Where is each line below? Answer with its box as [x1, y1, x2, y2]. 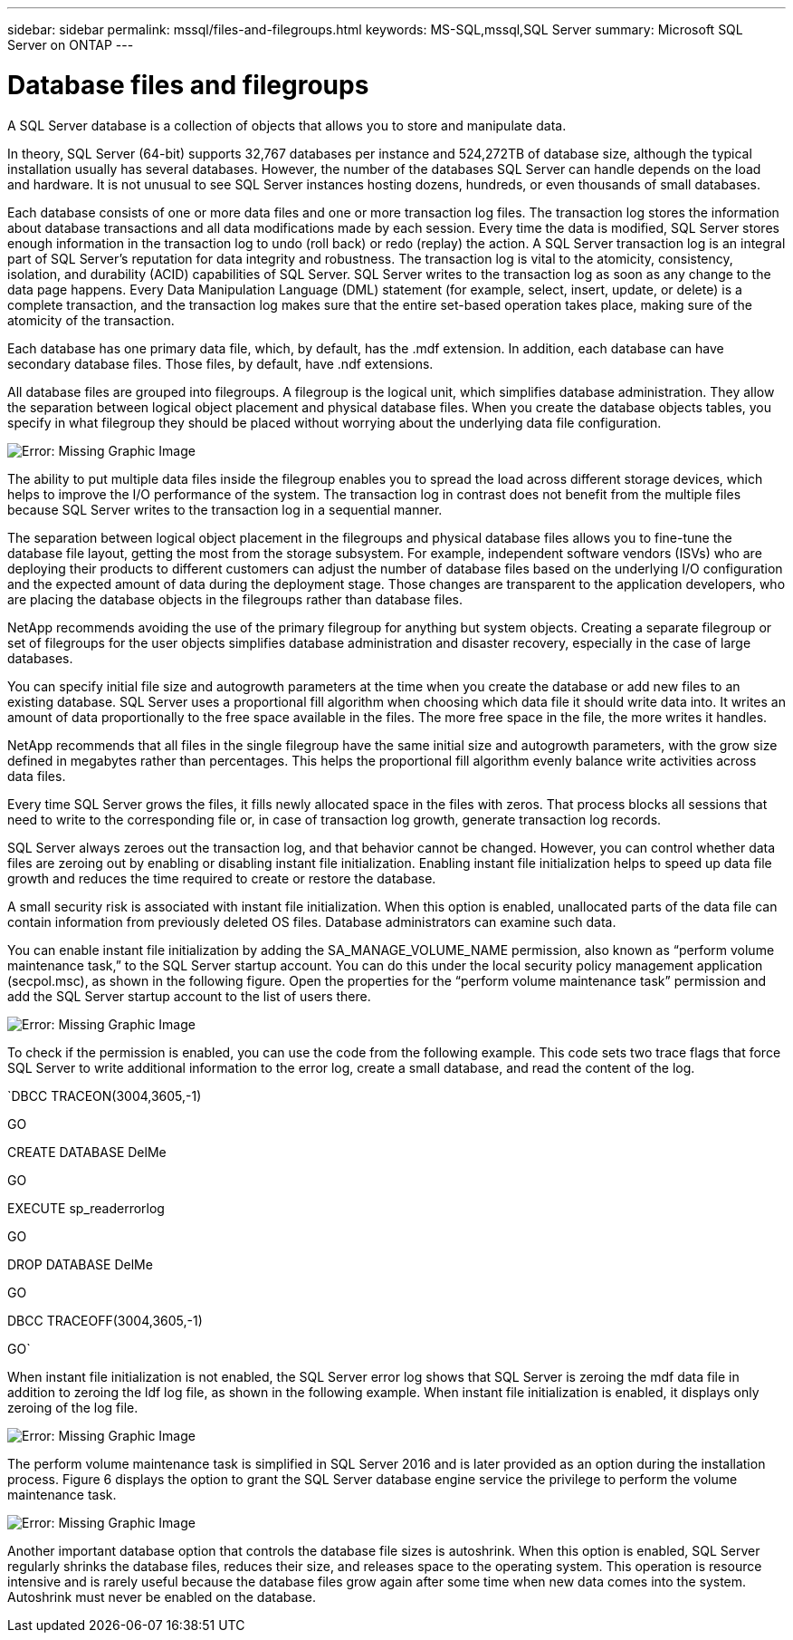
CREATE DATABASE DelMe [7, 1143, 167, 1160]
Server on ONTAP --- [7, 37, 134, 53]
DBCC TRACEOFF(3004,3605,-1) [7, 1312, 203, 1328]
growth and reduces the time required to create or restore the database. [7, 870, 436, 886]
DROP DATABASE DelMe [7, 1256, 153, 1272]
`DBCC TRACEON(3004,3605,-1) [7, 1087, 202, 1104]
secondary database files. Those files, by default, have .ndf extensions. [7, 355, 434, 371]
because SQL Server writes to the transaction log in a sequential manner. [7, 501, 443, 517]
